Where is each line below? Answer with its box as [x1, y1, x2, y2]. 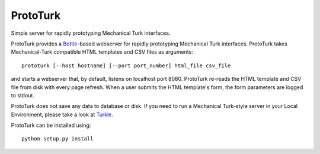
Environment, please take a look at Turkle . [11, 111, 114, 118]
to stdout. [11, 91, 35, 99]
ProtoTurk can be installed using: [11, 122, 91, 129]
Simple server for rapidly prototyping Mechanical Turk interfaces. [11, 30, 171, 37]
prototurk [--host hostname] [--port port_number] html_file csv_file [21, 62, 231, 69]
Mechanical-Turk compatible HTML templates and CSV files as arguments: [11, 48, 194, 55]
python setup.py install [21, 136, 94, 142]
